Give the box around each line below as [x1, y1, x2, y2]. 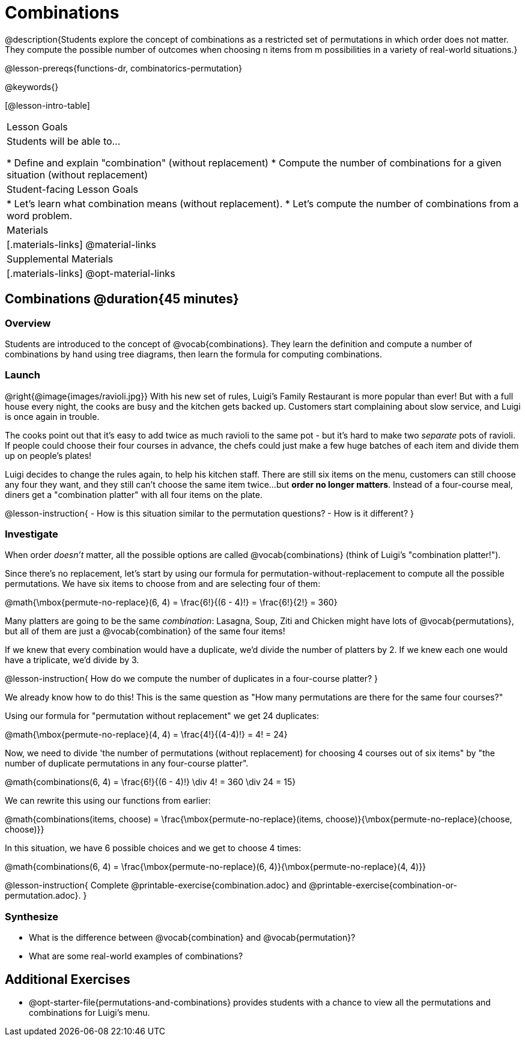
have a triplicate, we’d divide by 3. [5, 655, 139, 666]
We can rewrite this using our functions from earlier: [5, 795, 211, 806]
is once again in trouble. [5, 411, 100, 422]
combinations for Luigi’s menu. [29, 1007, 150, 1018]
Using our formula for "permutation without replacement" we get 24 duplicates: [5, 711, 319, 721]
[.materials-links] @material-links [7, 238, 156, 250]
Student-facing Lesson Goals [7, 183, 139, 195]
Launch [5, 369, 40, 381]
